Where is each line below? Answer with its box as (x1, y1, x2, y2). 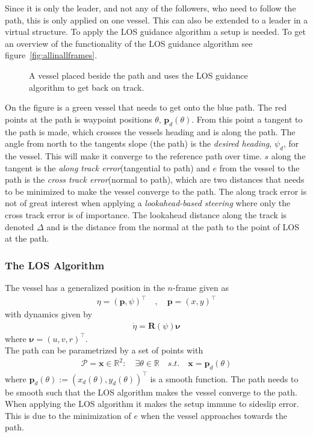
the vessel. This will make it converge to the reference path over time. (5, 149, 262, 162)
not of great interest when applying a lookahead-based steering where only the (5, 197, 291, 209)
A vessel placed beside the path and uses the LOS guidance (29, 69, 248, 81)
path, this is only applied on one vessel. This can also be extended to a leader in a (5, 13, 308, 26)
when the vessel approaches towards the (140, 409, 288, 421)
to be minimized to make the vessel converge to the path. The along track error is (5, 185, 307, 197)
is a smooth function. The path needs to (150, 372, 299, 385)
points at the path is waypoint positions (5, 112, 152, 125)
